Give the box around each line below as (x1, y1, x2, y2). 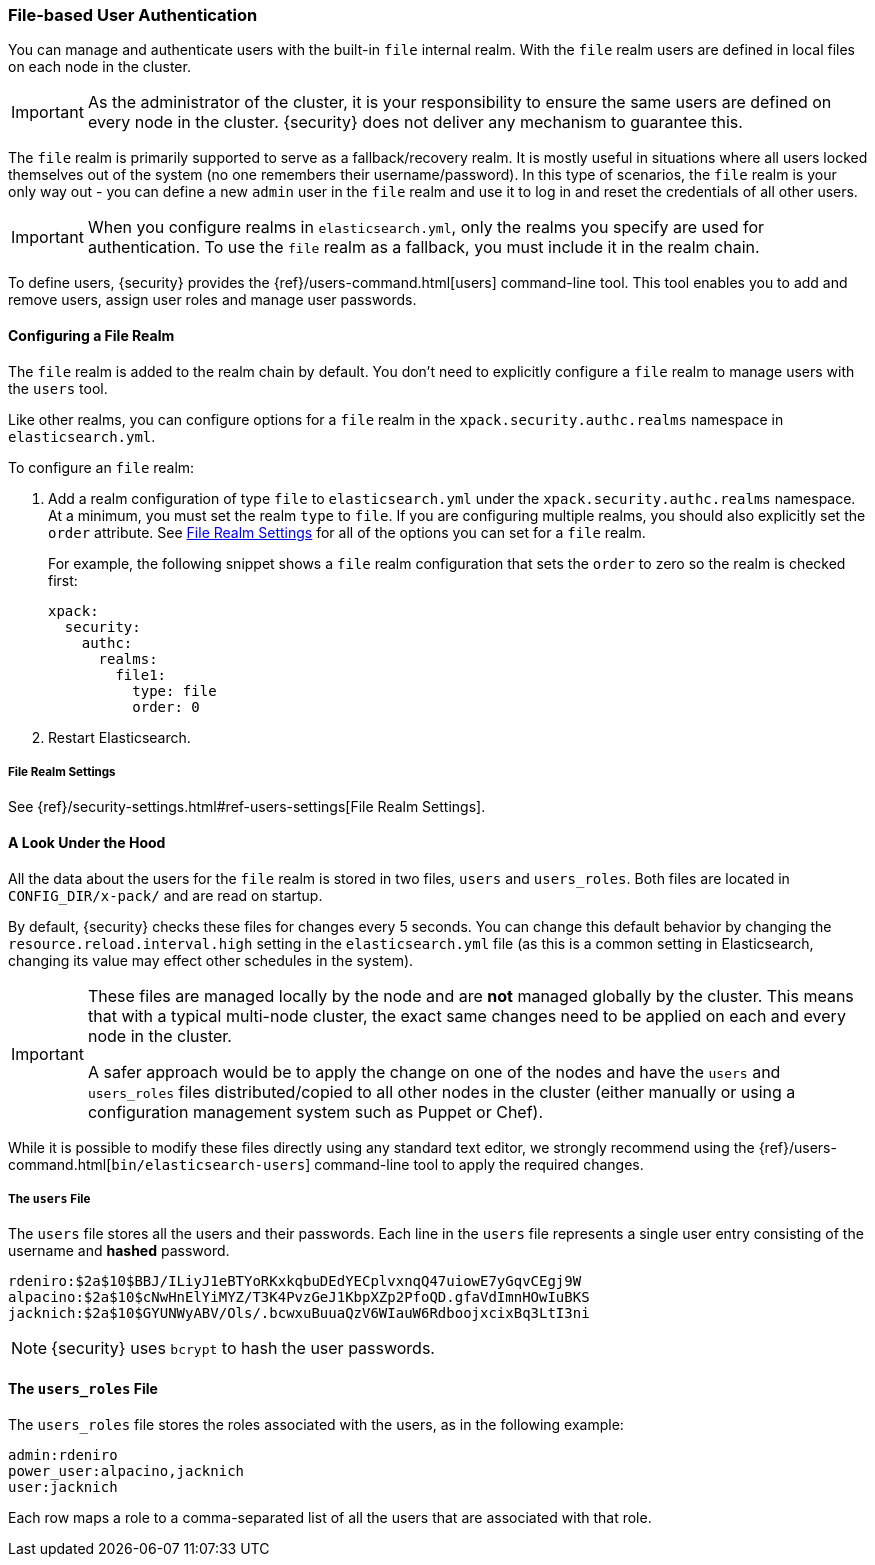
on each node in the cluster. (8, 58, 191, 76)
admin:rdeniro (8, 1446, 118, 1463)
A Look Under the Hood (8, 833, 166, 851)
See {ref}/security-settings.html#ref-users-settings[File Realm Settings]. (8, 798, 486, 816)
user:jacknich (8, 1478, 118, 1495)
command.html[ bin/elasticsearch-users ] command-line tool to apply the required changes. (8, 1155, 644, 1173)
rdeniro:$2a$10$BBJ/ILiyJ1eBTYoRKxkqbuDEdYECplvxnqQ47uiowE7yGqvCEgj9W (8, 1273, 582, 1290)
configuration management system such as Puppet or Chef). (87, 1101, 544, 1122)
